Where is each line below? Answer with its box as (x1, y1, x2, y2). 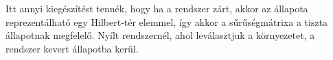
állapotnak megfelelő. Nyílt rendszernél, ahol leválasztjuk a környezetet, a (5, 28, 315, 42)
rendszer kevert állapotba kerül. (5, 41, 139, 55)
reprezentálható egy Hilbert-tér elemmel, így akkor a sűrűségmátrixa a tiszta (5, 14, 328, 29)
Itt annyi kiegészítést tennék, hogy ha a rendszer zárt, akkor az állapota (5, 1, 308, 15)
